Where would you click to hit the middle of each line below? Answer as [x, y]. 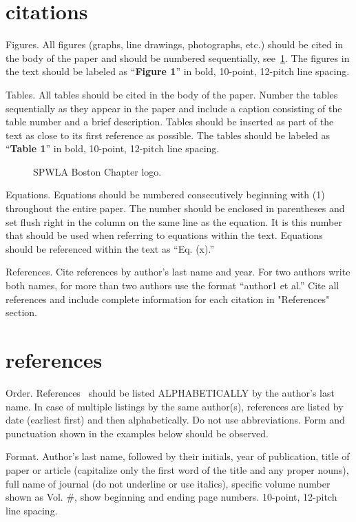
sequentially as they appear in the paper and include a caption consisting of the [174, 108]
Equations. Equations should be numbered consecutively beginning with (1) [165, 195]
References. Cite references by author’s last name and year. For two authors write [178, 272]
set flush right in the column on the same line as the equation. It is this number [174, 221]
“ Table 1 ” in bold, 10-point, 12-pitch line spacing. [113, 148]
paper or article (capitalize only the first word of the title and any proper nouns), [177, 469]
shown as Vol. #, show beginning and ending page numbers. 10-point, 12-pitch [171, 497]
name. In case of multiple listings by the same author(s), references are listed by [175, 406]
